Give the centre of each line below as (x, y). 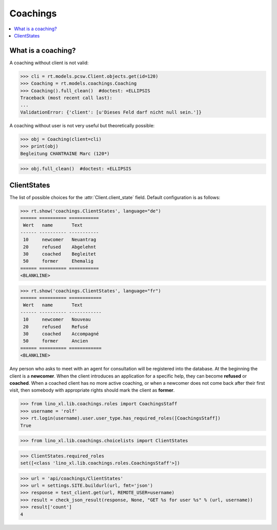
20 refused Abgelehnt (60, 247)
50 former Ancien (56, 341)
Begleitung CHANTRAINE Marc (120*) (65, 153)
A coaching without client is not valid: (49, 63)
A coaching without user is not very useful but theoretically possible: (82, 125)
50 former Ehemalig (58, 261)
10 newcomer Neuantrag (60, 240)
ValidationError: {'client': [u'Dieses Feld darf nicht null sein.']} (111, 112)
